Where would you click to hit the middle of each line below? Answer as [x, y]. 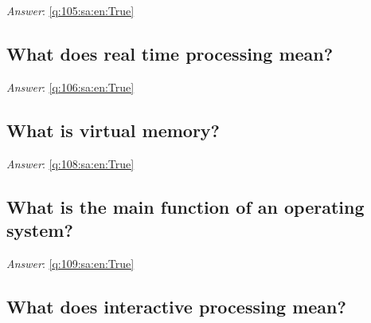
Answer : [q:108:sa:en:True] [70, 163]
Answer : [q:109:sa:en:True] [70, 263]
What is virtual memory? [113, 130]
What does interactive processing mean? [176, 306]
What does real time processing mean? [170, 53]
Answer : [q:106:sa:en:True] [70, 87]
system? [40, 229]
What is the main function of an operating [185, 206]
